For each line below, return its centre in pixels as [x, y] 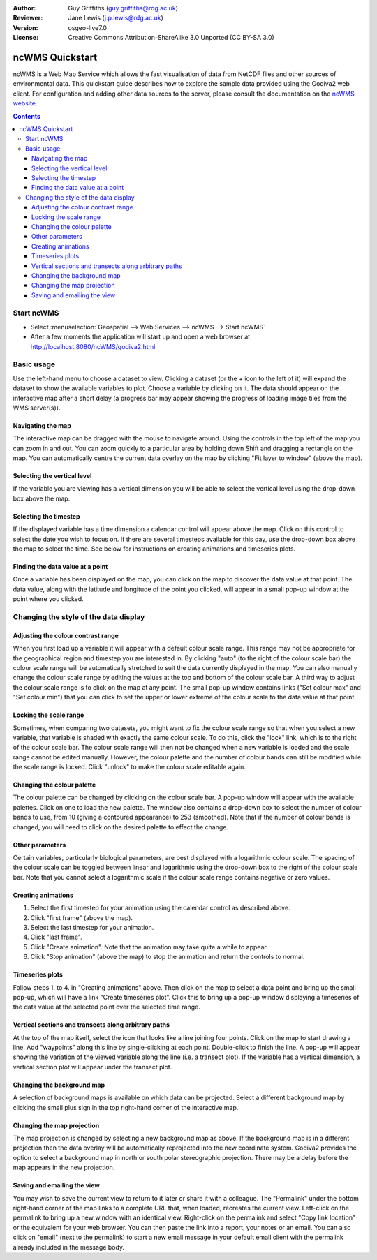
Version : [25, 27]
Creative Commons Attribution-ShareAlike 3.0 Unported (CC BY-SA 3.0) [171, 38]
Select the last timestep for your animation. [92, 927]
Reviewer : [28, 18]
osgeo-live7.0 [88, 27]
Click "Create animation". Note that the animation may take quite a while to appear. [149, 947]
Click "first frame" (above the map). [81, 917]
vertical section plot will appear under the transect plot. [93, 1067]
